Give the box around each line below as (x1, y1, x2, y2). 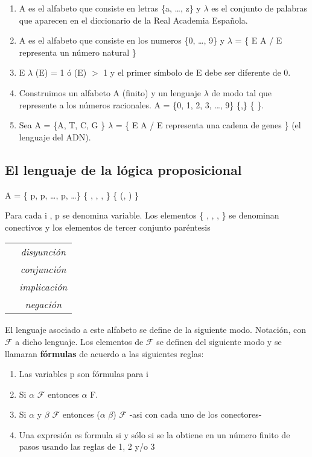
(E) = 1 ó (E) (35, 66, 87, 79)
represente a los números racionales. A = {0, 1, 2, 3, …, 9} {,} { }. (19, 98, 264, 111)
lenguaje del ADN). (19, 130, 91, 143)
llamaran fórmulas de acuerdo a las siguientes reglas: (5, 347, 204, 360)
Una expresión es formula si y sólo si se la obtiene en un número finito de (19, 428, 290, 441)
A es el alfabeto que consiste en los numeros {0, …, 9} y (19, 34, 225, 47)
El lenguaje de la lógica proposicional (5, 160, 242, 179)
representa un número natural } (19, 45, 136, 58)
